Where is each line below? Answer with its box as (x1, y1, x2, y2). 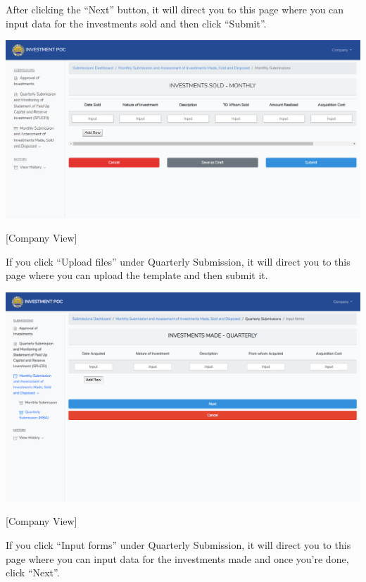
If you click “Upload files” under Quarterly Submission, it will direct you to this (6, 254, 351, 268)
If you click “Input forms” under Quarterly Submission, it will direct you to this (6, 538, 351, 552)
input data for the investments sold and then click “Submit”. (6, 16, 267, 30)
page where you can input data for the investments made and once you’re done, (6, 551, 349, 566)
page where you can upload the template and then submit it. (6, 268, 268, 283)
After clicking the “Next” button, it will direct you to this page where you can (6, 2, 344, 16)
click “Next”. (6, 565, 60, 580)
